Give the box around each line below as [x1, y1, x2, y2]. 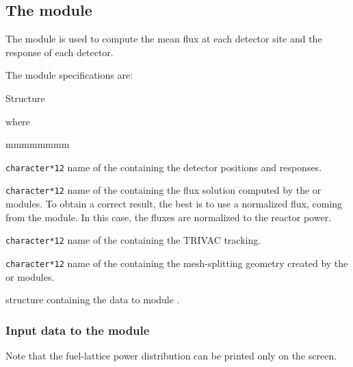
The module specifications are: [5, 68, 133, 82]
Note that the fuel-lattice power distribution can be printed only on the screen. [5, 348, 337, 362]
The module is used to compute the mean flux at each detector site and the [5, 31, 322, 46]
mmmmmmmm [5, 137, 70, 151]
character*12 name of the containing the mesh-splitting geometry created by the [5, 255, 348, 270]
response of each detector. [5, 45, 114, 59]
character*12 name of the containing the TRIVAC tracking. [5, 233, 261, 247]
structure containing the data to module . [5, 292, 180, 307]
